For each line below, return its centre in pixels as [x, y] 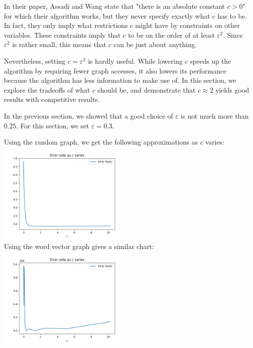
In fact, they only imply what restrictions [66, 25]
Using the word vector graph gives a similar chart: [79, 246]
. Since [233, 35]
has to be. [232, 15]
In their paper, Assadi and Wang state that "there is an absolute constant [115, 6]
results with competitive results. [52, 99]
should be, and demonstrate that [147, 89]
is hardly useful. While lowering [135, 61]
